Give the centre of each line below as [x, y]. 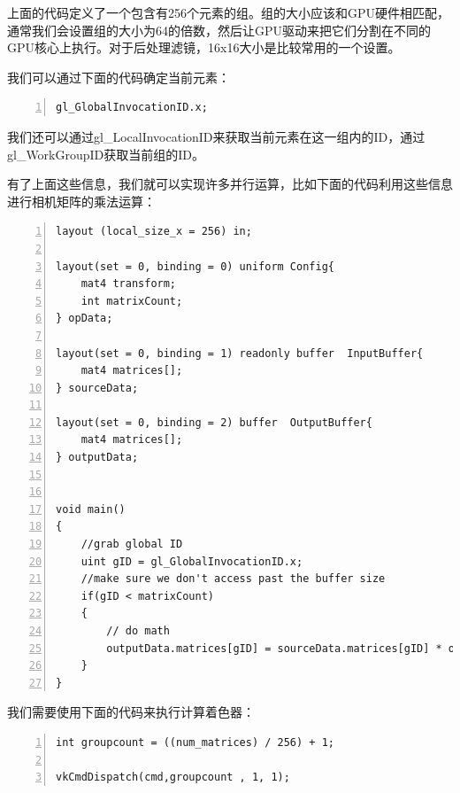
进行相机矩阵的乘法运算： [81, 201]
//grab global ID [132, 544]
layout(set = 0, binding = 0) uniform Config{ [195, 266]
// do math [138, 631]
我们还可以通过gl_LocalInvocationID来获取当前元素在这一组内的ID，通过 [216, 136]
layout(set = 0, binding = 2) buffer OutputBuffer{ [214, 422]
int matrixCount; [132, 301]
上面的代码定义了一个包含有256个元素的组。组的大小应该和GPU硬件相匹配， [229, 12]
